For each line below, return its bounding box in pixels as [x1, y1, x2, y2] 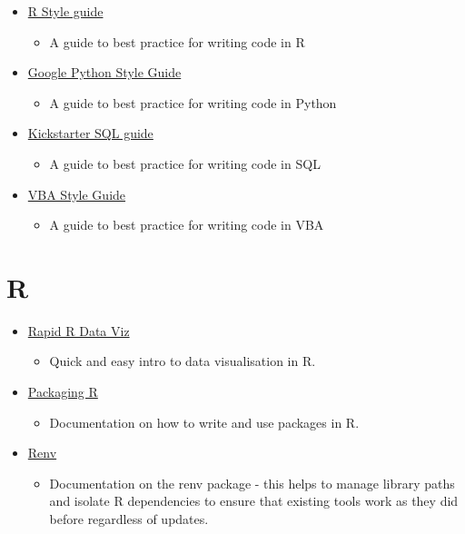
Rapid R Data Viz [27, 321, 130, 340]
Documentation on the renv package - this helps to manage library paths [49, 473, 455, 492]
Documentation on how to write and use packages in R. [49, 412, 360, 431]
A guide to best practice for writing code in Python [49, 93, 337, 112]
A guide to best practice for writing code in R [49, 32, 305, 51]
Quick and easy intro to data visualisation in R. [49, 351, 316, 371]
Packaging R [27, 382, 98, 401]
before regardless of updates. [49, 509, 209, 529]
